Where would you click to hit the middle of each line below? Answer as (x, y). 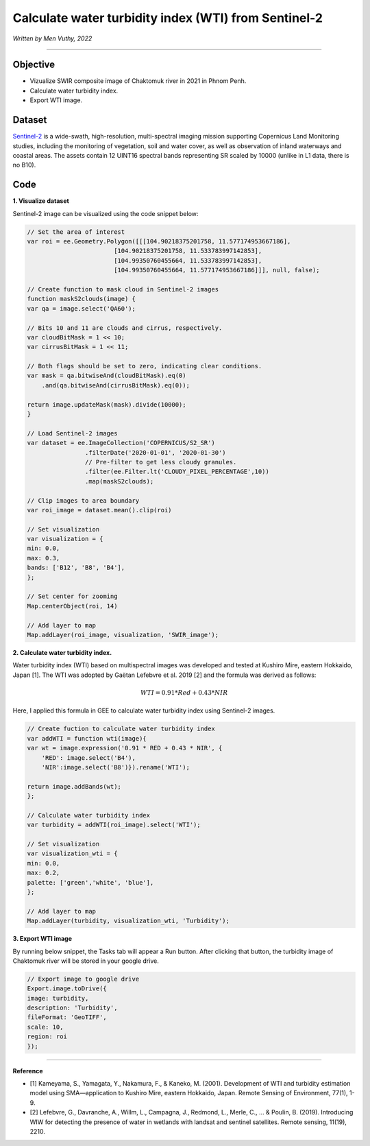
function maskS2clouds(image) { (82, 299)
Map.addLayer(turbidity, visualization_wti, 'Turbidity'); (128, 921)
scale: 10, (45, 1027)
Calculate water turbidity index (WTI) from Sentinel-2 (168, 18)
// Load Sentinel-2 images (72, 433)
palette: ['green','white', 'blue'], (90, 882)
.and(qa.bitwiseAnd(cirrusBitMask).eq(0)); (115, 385)
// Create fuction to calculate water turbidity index (121, 729)
